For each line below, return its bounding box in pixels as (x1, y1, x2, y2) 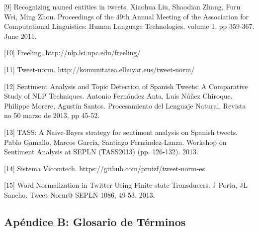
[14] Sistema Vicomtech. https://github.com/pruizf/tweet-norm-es (4, 163, 205, 173)
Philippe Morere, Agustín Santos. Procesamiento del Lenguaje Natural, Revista (4, 100, 246, 111)
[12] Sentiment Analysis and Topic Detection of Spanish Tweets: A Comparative (4, 81, 248, 91)
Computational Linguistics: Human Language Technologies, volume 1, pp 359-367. (4, 21, 255, 31)
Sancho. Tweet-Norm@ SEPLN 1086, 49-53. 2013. (4, 189, 155, 200)
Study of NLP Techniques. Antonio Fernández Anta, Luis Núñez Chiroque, (4, 91, 233, 101)
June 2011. (4, 30, 37, 41)
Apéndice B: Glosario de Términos (4, 214, 186, 229)
